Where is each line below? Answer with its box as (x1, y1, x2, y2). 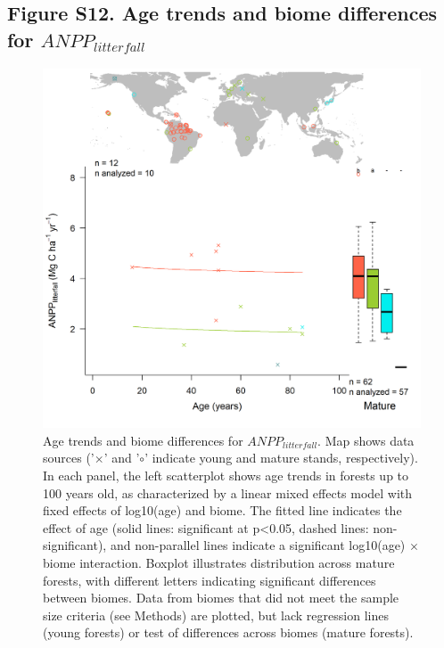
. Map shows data (317, 431, 415, 449)
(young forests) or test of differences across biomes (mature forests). (43, 623, 414, 642)
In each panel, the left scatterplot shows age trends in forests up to (43, 466, 409, 485)
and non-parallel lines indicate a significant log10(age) (110, 536, 406, 554)
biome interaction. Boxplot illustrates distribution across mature (43, 554, 395, 572)
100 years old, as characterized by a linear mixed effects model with (43, 483, 413, 502)
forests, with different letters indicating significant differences (43, 570, 376, 589)
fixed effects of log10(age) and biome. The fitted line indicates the (43, 501, 402, 520)
